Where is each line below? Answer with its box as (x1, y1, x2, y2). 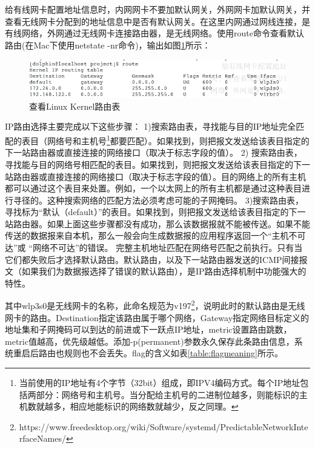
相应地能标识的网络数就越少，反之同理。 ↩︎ (70, 400, 239, 413)
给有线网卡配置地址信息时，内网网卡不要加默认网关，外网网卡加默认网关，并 (5, 3, 310, 15)
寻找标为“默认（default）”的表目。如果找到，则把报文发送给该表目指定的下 (5, 205, 297, 218)
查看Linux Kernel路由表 (29, 99, 121, 112)
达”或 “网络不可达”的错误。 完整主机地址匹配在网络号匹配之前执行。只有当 (5, 241, 303, 254)
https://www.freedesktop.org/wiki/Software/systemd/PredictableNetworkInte (19, 420, 308, 433)
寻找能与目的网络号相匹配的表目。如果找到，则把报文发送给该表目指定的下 (5, 158, 302, 170)
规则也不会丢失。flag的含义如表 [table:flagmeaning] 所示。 (64, 347, 283, 359)
